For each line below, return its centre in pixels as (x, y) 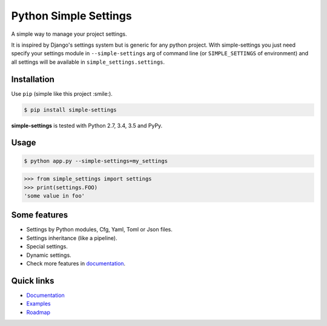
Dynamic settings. (49, 255)
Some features (40, 215)
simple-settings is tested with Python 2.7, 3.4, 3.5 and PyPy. (87, 125)
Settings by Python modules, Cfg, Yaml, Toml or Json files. (99, 230)
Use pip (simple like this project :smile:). (62, 93)
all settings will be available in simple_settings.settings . (88, 62)
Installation (33, 79)
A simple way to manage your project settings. (69, 34)
